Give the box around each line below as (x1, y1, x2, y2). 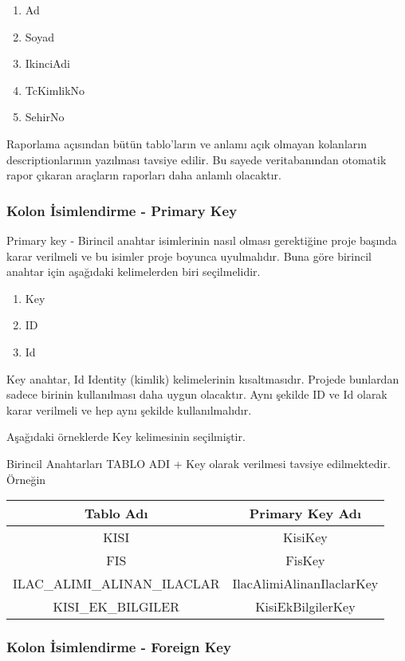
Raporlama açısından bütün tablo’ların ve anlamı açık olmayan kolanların (6, 135, 367, 151)
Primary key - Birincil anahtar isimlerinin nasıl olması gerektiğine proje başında (6, 231, 397, 248)
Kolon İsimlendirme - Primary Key (6, 200, 238, 220)
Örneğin (6, 470, 46, 487)
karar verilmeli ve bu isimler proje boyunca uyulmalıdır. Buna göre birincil (6, 247, 372, 264)
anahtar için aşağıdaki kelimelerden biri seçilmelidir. (6, 263, 261, 280)
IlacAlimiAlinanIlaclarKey (232, 574, 379, 593)
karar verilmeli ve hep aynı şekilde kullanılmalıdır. (6, 401, 252, 418)
